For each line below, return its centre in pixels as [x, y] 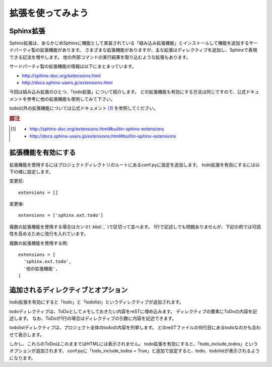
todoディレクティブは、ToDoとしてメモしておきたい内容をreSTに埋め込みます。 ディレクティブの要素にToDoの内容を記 [133, 311]
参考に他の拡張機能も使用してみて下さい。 [71, 99]
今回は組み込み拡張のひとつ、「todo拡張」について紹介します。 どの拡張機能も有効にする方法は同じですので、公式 [128, 92]
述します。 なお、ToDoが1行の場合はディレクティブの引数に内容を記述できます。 [93, 318]
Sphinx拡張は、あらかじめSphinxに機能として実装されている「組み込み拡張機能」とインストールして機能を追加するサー [133, 43]
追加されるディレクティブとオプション [69, 290]
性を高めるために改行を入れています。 [49, 234]
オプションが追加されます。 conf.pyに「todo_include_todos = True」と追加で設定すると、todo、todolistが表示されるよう [134, 351]
